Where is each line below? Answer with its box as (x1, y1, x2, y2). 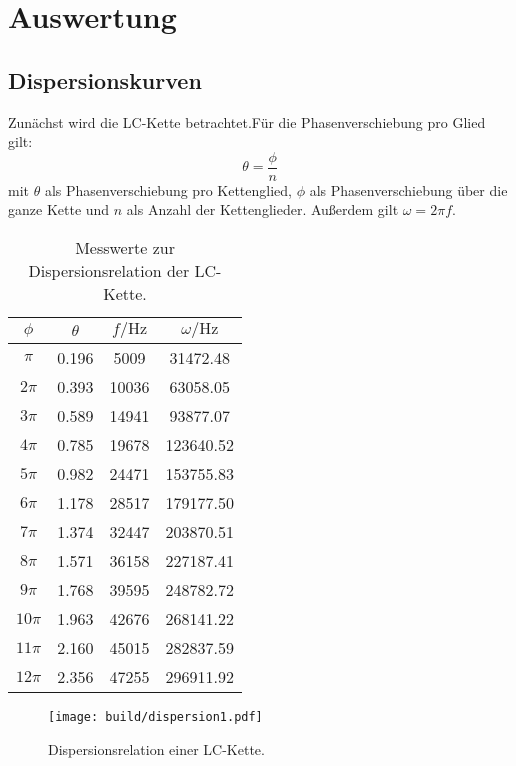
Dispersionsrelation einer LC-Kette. (48, 738, 265, 759)
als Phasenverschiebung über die (309, 179, 508, 200)
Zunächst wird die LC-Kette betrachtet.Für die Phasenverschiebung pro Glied (8, 111, 486, 132)
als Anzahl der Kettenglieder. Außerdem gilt (126, 199, 399, 220)
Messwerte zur (75, 236, 175, 260)
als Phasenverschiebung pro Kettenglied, (44, 179, 292, 200)
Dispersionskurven (8, 64, 202, 95)
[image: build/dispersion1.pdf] (48, 710, 263, 725)
